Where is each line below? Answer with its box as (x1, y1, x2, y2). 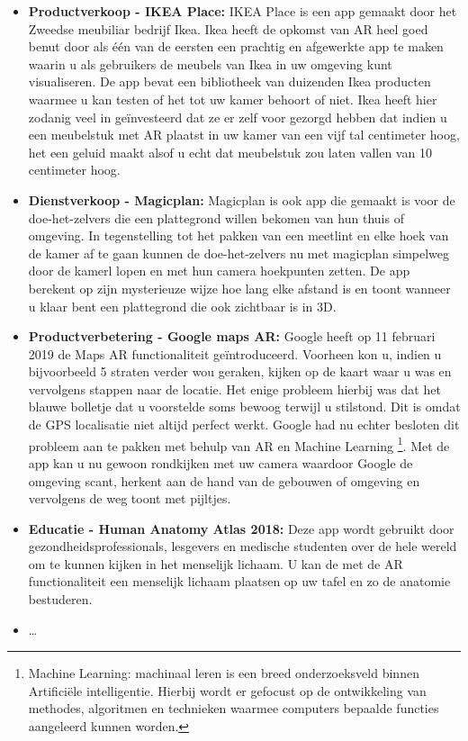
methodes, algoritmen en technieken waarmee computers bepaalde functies (28, 699, 439, 718)
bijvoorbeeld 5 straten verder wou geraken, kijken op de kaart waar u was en (28, 362, 452, 381)
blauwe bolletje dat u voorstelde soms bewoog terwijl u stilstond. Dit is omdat (28, 397, 461, 416)
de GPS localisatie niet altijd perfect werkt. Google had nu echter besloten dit (28, 415, 460, 434)
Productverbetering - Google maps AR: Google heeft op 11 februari (28, 327, 436, 346)
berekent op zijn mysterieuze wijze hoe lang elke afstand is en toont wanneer (28, 278, 451, 297)
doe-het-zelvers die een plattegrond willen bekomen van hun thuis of (28, 208, 404, 227)
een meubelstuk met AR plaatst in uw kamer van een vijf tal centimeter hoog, (28, 125, 460, 144)
